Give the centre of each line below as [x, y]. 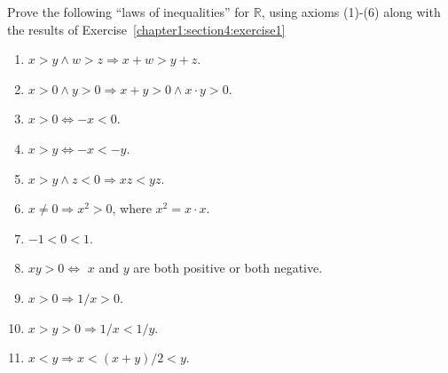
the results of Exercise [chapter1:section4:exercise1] [146, 29]
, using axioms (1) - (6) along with [351, 12]
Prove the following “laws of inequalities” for [129, 12]
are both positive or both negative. [228, 268]
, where [132, 208]
